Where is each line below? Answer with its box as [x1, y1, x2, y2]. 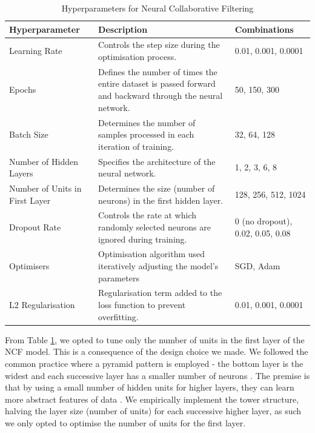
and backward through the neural [98, 89, 223, 102]
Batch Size [9, 128, 48, 141]
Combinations [234, 22, 294, 35]
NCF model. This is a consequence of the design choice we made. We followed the [5, 345, 308, 358]
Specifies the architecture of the [98, 155, 216, 167]
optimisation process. [98, 50, 177, 63]
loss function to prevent [98, 298, 186, 311]
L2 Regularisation [9, 298, 75, 311]
